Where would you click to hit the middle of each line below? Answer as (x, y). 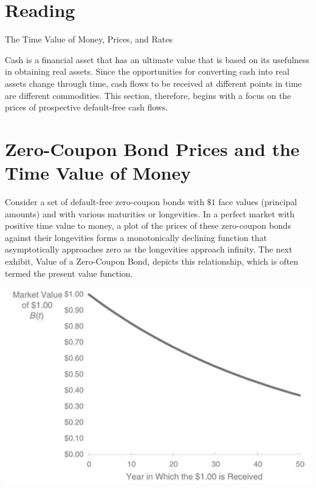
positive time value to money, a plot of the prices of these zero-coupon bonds (148, 225)
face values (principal (258, 202)
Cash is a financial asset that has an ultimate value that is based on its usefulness (157, 59)
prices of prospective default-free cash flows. (87, 107)
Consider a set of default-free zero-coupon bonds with (105, 202)
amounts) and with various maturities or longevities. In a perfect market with (150, 213)
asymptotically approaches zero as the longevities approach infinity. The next (149, 249)
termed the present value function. (69, 273)
